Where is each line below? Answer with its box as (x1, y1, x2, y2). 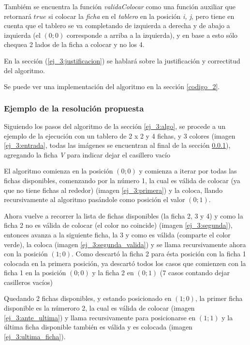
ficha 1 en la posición (4, 267, 66, 278)
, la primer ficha (195, 293, 243, 303)
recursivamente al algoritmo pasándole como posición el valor (4, 194, 185, 204)
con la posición (4, 249, 48, 259)
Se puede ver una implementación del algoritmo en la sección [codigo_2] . (4, 81, 220, 92)
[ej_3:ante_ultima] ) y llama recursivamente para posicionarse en (4, 312, 196, 322)
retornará (4, 11, 31, 21)
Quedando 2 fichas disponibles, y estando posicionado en (4, 293, 172, 303)
